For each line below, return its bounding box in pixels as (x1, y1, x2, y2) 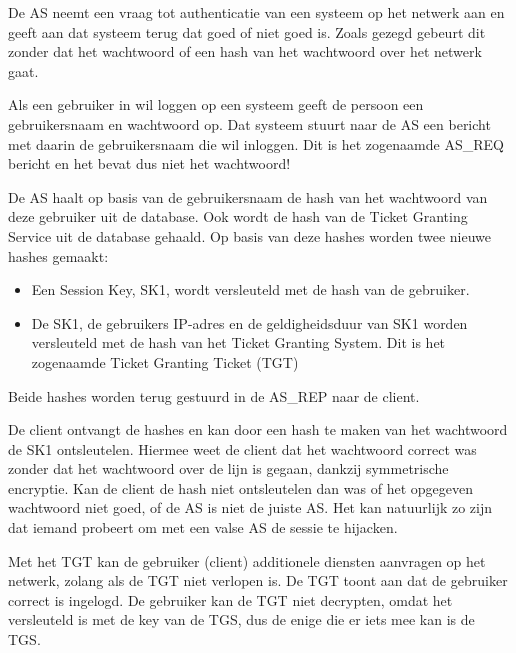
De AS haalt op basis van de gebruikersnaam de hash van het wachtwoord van (8, 186, 488, 207)
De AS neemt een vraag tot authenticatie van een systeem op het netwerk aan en (8, 2, 505, 22)
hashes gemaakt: (8, 245, 109, 266)
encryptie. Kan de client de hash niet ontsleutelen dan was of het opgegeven (8, 477, 473, 498)
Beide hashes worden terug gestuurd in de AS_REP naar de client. (8, 385, 420, 406)
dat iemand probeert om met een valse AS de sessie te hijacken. (8, 517, 398, 538)
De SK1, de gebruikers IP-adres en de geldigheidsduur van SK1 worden (31, 312, 468, 333)
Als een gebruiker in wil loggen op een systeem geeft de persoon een (8, 94, 424, 115)
